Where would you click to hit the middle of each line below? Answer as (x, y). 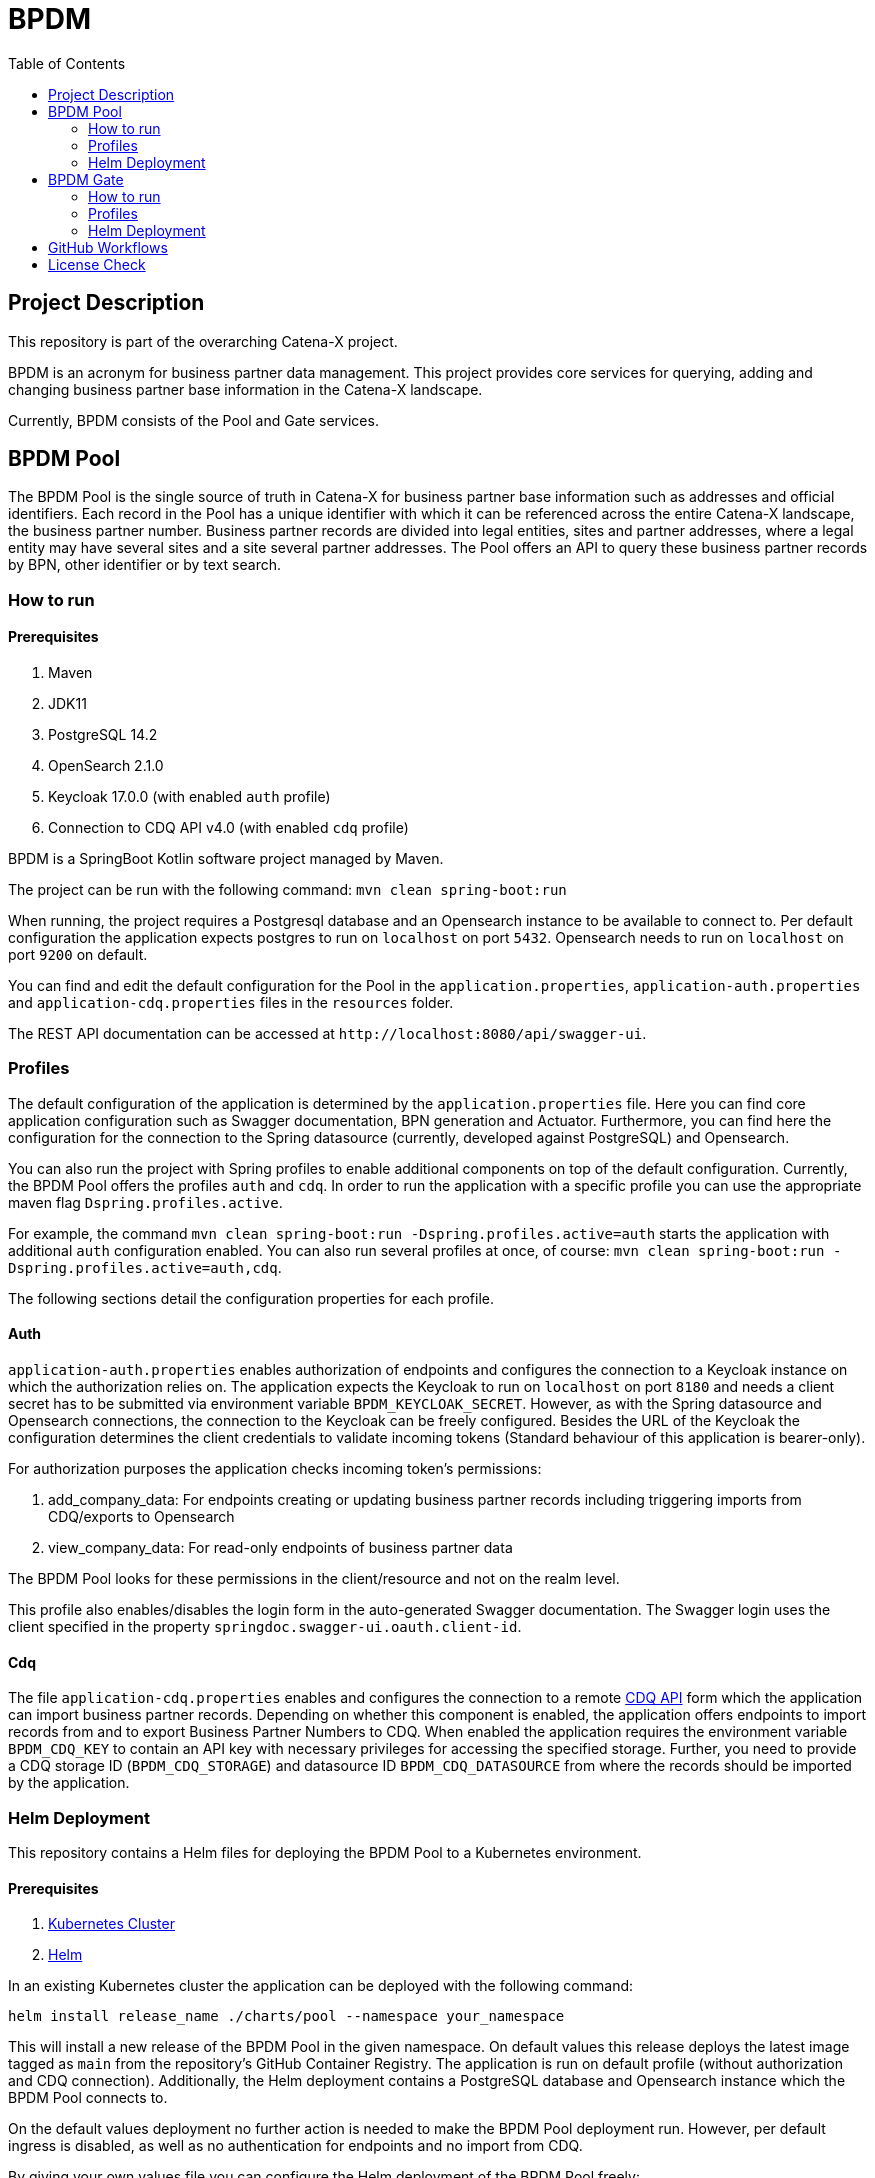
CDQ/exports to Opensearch (141, 1516)
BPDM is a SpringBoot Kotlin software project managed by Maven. (226, 859)
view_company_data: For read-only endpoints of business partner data (280, 1547)
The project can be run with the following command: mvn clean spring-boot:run (287, 890)
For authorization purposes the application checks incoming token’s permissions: (275, 1468)
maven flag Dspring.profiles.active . (145, 1202)
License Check (97, 264)
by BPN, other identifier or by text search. (144, 565)
